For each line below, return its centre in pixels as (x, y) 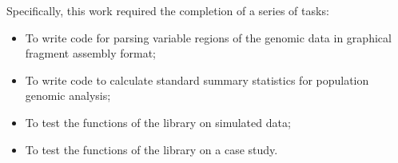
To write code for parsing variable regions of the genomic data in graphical (208, 37)
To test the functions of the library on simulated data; (158, 122)
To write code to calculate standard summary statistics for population (197, 80)
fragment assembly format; (90, 53)
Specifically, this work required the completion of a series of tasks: (168, 10)
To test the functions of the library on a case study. (151, 149)
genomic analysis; (68, 95)
